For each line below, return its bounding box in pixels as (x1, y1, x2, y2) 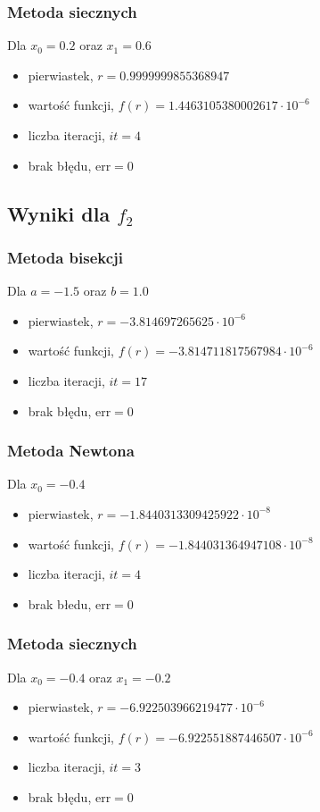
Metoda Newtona (7, 439, 135, 462)
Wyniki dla (7, 199, 111, 227)
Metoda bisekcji (7, 246, 124, 268)
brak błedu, (28, 594, 92, 613)
